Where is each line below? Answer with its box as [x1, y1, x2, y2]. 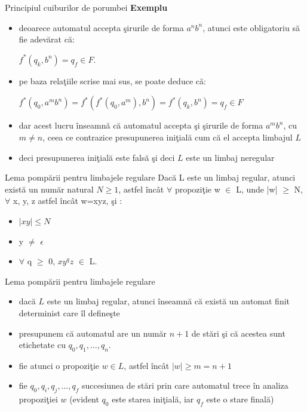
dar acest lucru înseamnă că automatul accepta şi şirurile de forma [19, 119, 263, 132]
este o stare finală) [206, 393, 274, 405]
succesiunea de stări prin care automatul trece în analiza [82, 379, 288, 392]
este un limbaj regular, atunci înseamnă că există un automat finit [47, 295, 290, 307]
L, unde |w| [236, 182, 278, 195]
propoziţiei [19, 393, 58, 405]
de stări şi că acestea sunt [191, 326, 285, 339]
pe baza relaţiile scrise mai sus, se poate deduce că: [19, 74, 206, 87]
